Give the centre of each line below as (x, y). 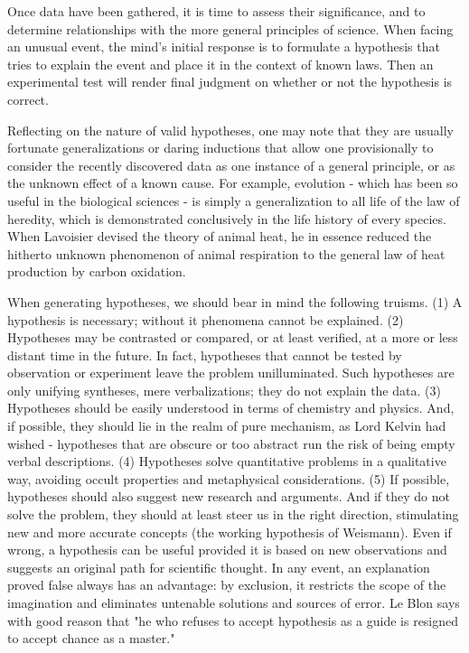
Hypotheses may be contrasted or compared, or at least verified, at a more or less (233, 337)
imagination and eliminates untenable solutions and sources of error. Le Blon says (234, 602)
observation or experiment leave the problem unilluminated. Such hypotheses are (231, 373)
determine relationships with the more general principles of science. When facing (230, 28)
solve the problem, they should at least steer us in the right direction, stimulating (233, 514)
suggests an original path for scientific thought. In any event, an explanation (219, 567)
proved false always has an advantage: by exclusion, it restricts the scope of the (227, 585)
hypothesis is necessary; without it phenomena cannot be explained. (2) (206, 319)
